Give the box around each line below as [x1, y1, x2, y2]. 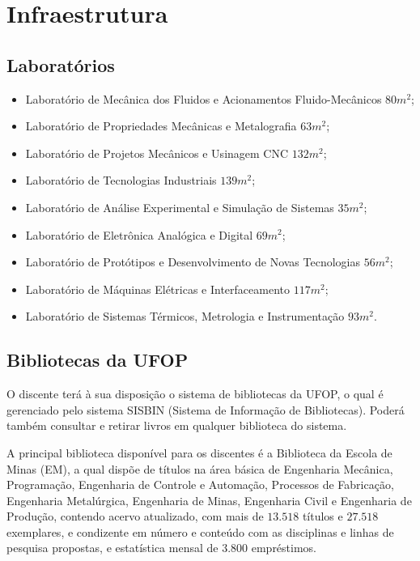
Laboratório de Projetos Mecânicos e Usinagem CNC [25, 144, 289, 161]
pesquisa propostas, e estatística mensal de [6, 539, 218, 556]
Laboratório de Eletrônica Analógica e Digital [25, 226, 253, 243]
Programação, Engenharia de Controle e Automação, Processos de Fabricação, [6, 476, 394, 493]
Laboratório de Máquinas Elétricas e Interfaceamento [25, 280, 290, 297]
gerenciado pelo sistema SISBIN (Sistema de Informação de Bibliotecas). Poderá [6, 401, 405, 418]
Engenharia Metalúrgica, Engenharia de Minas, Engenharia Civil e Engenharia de [6, 491, 412, 508]
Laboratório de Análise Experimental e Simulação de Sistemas [25, 198, 334, 215]
